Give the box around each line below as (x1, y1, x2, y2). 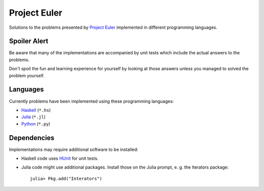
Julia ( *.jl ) (21, 114, 46, 120)
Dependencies (9, 133, 55, 142)
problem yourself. (9, 72, 45, 78)
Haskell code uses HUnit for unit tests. (21, 155, 99, 161)
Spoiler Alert (9, 37, 48, 45)
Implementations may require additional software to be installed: (9, 147, 139, 152)
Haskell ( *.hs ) (21, 107, 51, 113)
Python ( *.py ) (21, 121, 51, 127)
